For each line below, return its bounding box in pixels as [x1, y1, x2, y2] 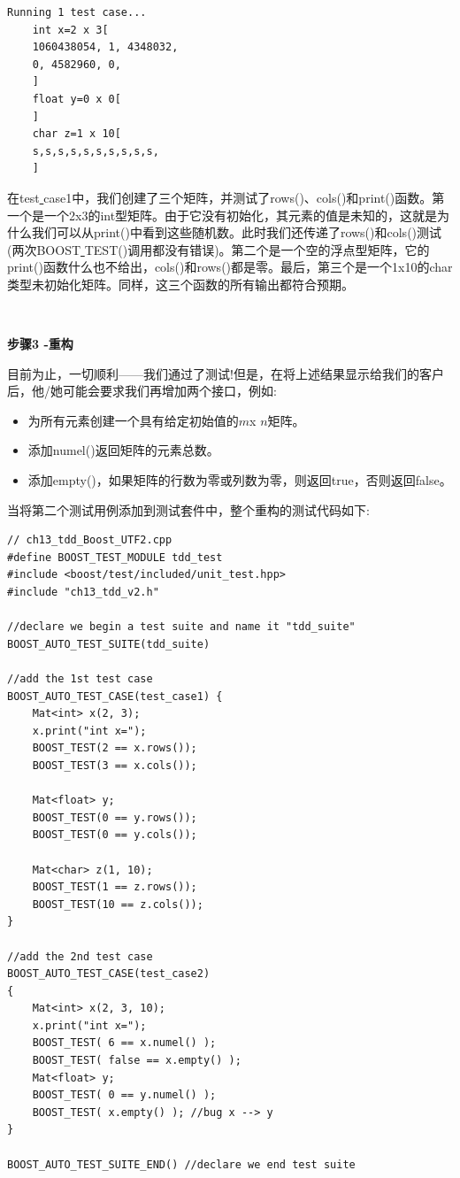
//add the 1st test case [7, 673, 153, 685]
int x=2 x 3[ [32, 23, 109, 36]
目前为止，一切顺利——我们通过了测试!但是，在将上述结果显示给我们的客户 [7, 364, 444, 382]
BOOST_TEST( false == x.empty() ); [32, 1054, 241, 1067]
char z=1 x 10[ [32, 127, 121, 141]
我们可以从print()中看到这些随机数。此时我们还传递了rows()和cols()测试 [31, 223, 442, 242]
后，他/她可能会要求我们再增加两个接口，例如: [7, 381, 277, 400]
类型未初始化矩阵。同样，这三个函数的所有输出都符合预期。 [7, 274, 354, 293]
